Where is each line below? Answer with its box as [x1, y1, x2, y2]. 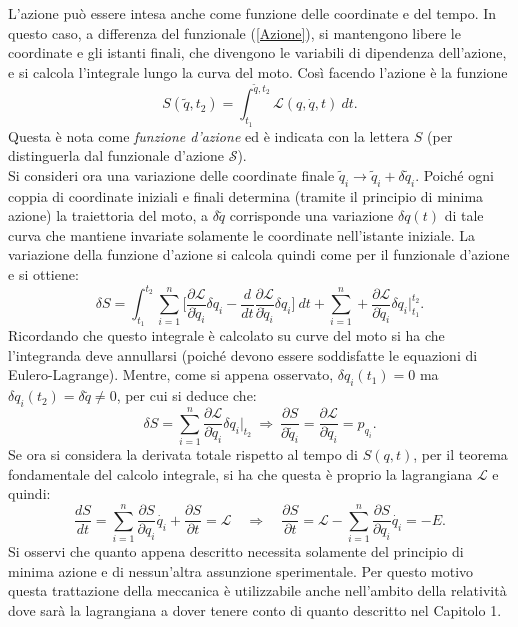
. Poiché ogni [415, 164, 494, 185]
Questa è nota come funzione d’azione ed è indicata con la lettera [8, 125, 410, 146]
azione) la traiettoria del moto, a [8, 205, 208, 226]
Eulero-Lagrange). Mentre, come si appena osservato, [8, 364, 334, 385]
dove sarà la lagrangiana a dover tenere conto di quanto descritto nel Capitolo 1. [8, 599, 502, 620]
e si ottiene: [8, 264, 79, 284]
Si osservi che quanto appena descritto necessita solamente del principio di [8, 541, 464, 562]
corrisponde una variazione [229, 205, 394, 226]
